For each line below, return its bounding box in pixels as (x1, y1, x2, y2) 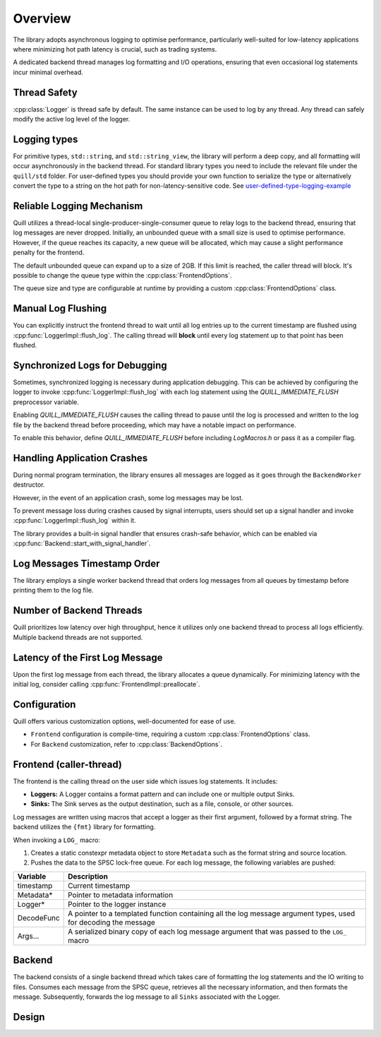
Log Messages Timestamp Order (13, 557, 160, 569)
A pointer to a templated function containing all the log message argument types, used (67, 908, 356, 918)
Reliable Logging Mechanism (13, 200, 143, 212)
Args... (17, 931, 40, 941)
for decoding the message (67, 917, 155, 927)
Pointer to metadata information (67, 890, 174, 900)
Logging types (13, 133, 78, 145)
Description (67, 871, 109, 881)
